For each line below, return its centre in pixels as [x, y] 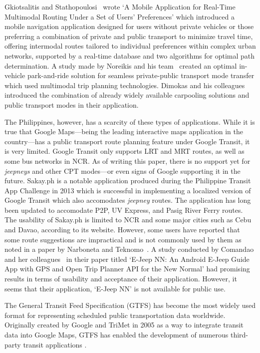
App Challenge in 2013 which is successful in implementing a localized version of [128, 190]
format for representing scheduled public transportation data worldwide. [115, 315]
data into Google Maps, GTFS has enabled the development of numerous [117, 334]
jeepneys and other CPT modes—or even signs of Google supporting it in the [123, 170]
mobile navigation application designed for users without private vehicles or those [129, 26]
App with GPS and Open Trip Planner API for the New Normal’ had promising [127, 269]
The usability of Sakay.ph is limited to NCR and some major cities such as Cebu [128, 220]
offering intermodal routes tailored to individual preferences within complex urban [130, 46]
